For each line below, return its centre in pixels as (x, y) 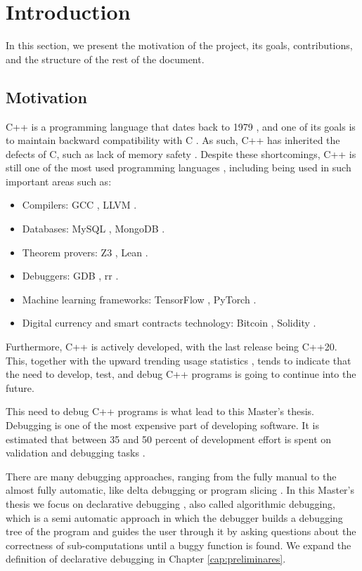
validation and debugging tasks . (76, 453)
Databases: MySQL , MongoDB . (93, 229)
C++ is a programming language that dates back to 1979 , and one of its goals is (181, 126)
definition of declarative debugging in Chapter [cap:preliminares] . (146, 559)
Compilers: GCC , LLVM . (79, 205)
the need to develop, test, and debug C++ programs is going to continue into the (181, 374)
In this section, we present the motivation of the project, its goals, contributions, (179, 45)
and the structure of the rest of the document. (105, 59)
